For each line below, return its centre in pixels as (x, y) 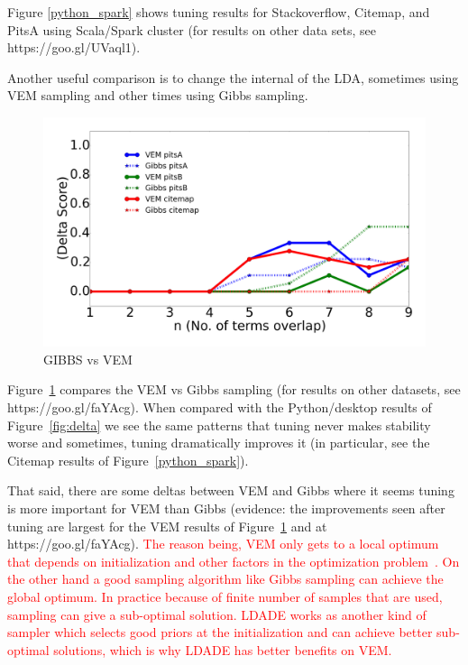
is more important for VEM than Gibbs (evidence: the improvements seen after (226, 508)
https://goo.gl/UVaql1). (74, 47)
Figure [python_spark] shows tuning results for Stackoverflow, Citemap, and (219, 12)
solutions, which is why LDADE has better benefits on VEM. (223, 649)
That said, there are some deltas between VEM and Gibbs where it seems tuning (231, 490)
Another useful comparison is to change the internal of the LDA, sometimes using (233, 77)
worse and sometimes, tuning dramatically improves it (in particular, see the (219, 443)
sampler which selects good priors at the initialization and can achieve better (220, 632)
